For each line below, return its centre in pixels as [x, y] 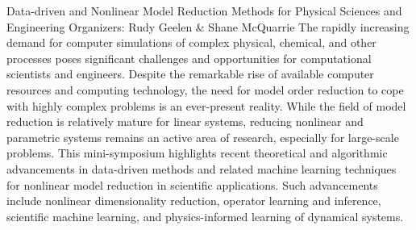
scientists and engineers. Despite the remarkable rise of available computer [190, 74]
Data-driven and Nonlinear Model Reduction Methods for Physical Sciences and [204, 10]
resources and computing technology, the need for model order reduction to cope [205, 89]
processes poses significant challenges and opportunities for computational [189, 58]
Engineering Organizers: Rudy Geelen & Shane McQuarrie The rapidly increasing [208, 26]
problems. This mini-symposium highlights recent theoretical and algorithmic [197, 153]
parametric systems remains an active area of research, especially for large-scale [203, 137]
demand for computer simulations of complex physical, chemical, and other [191, 42]
